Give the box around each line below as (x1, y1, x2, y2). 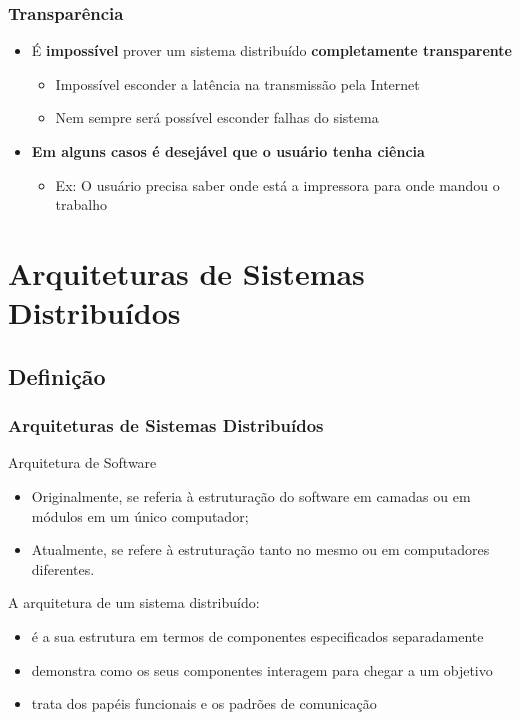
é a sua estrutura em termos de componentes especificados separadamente (31, 625, 484, 646)
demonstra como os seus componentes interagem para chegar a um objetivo (31, 659, 493, 680)
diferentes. (31, 558, 95, 579)
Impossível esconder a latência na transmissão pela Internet (55, 73, 420, 94)
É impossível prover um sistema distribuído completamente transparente (31, 40, 512, 61)
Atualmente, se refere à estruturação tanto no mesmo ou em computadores (31, 539, 490, 560)
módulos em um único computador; (31, 505, 249, 526)
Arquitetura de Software (8, 452, 157, 473)
